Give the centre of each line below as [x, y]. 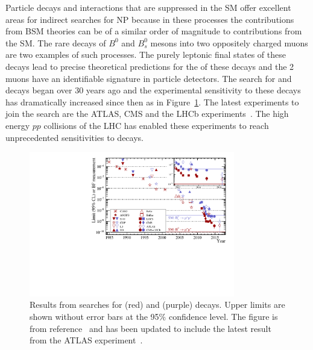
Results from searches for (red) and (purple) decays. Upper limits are [157, 305]
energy [18, 125]
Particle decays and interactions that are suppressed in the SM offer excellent [148, 7]
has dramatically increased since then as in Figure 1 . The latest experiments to [152, 102]
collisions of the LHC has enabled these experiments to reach [156, 125]
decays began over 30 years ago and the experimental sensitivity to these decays [153, 90]
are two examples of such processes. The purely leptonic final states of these [146, 55]
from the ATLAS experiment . [86, 340]
